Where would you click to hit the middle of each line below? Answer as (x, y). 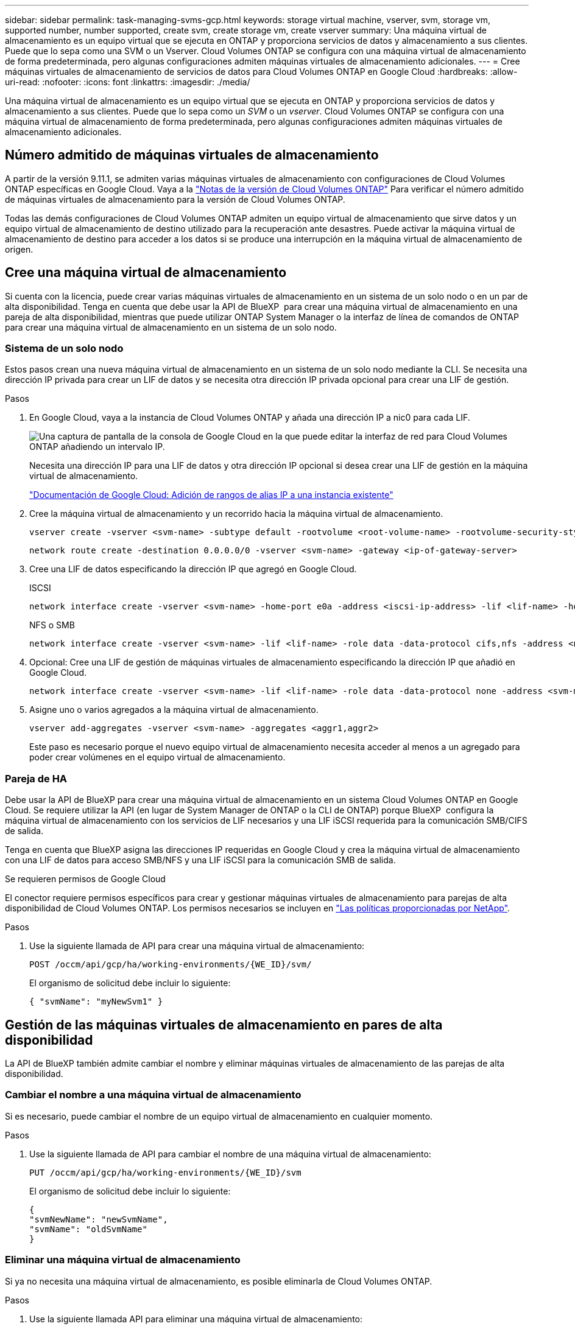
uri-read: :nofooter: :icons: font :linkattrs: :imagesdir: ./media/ (128, 82)
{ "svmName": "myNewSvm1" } (96, 1002)
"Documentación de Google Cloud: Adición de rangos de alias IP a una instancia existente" (211, 495)
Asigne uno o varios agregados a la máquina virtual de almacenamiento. (174, 710)
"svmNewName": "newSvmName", (99, 1219)
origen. (19, 249)
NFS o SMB (52, 625)
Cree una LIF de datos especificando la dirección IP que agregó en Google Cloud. (193, 569)
